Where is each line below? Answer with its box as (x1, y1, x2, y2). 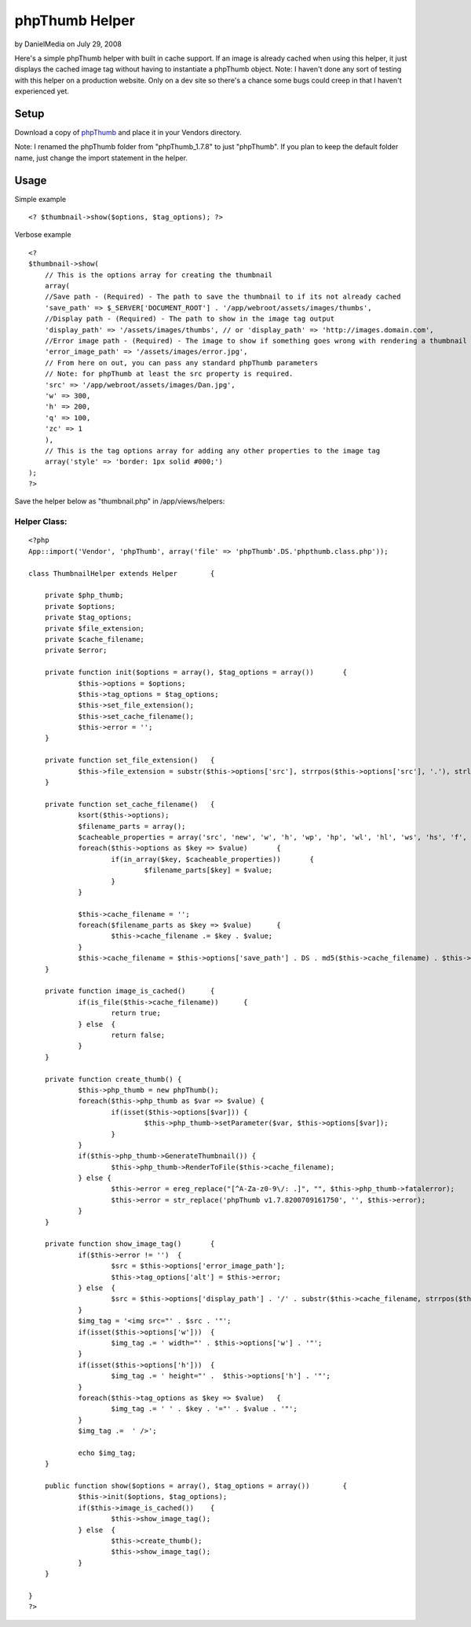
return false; (111, 1031, 166, 1039)
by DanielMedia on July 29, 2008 (14, 39, 122, 49)
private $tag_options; (44, 613, 133, 622)
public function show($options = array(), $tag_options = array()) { (44, 1482, 348, 1490)
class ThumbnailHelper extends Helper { (28, 569, 215, 577)
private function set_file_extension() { (44, 756, 215, 765)
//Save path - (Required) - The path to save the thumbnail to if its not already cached (44, 292, 401, 302)
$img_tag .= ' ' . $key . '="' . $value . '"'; (111, 1405, 298, 1413)
